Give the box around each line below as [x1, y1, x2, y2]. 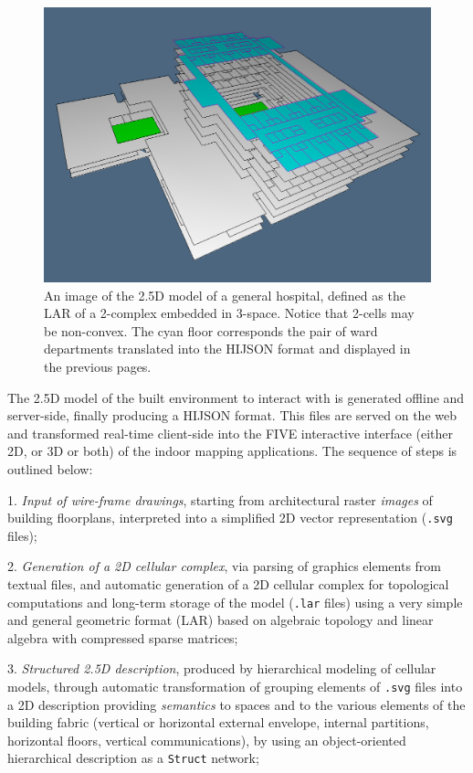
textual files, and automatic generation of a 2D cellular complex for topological [7, 574, 449, 593]
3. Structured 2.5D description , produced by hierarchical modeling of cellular [7, 659, 436, 678]
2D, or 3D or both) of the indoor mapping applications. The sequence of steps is [7, 441, 457, 461]
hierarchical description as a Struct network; [7, 748, 259, 768]
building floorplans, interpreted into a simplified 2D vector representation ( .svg [7, 508, 453, 527]
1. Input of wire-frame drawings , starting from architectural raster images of [7, 490, 433, 509]
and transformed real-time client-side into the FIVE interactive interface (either [7, 423, 454, 442]
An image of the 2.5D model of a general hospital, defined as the [44, 285, 405, 304]
